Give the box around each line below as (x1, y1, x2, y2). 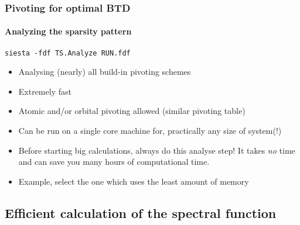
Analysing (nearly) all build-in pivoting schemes (18, 65, 191, 78)
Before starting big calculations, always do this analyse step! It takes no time (18, 144, 295, 156)
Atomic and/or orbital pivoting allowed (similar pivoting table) (18, 105, 246, 117)
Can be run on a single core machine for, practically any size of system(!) (18, 124, 282, 137)
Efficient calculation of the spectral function (5, 203, 277, 221)
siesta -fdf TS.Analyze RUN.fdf (5, 49, 131, 57)
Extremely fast (18, 85, 71, 97)
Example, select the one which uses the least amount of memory (18, 175, 249, 187)
